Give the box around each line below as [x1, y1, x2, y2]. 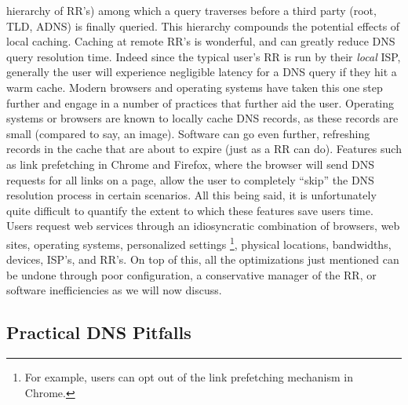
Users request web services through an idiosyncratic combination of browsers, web [6, 217, 400, 234]
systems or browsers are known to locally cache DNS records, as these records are [6, 110, 399, 126]
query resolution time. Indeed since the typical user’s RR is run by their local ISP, [6, 48, 401, 64]
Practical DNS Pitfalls [6, 320, 191, 345]
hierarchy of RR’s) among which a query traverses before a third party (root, [6, 2, 377, 18]
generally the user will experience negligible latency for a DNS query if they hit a [6, 64, 397, 80]
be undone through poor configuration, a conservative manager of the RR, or [6, 266, 377, 283]
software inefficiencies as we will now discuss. [6, 282, 222, 298]
